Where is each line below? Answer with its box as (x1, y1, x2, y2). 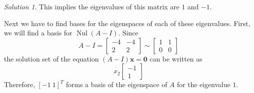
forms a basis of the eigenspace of (66, 79, 167, 90)
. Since (118, 28, 139, 38)
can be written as (150, 53, 203, 63)
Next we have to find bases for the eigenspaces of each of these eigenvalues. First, (4, 18, 251, 28)
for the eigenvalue (177, 79, 231, 90)
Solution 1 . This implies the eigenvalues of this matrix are (4, 1, 180, 11)
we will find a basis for (4, 28, 72, 38)
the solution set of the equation (4, 53, 99, 63)
